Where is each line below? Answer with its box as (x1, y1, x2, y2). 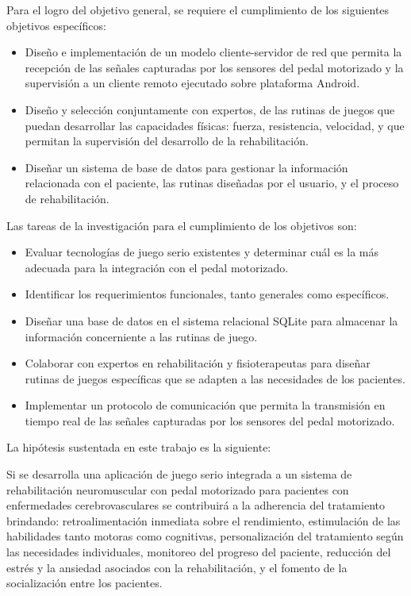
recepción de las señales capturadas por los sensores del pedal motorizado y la (25, 59, 404, 75)
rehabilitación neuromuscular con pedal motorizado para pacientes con (6, 481, 349, 498)
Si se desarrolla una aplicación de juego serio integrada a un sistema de (6, 466, 352, 483)
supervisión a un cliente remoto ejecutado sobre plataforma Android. (25, 75, 360, 91)
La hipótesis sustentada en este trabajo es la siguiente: (6, 439, 271, 456)
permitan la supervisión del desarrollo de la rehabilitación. (25, 133, 309, 149)
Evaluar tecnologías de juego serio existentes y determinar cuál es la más (25, 244, 379, 260)
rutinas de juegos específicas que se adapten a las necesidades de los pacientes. (25, 370, 405, 386)
